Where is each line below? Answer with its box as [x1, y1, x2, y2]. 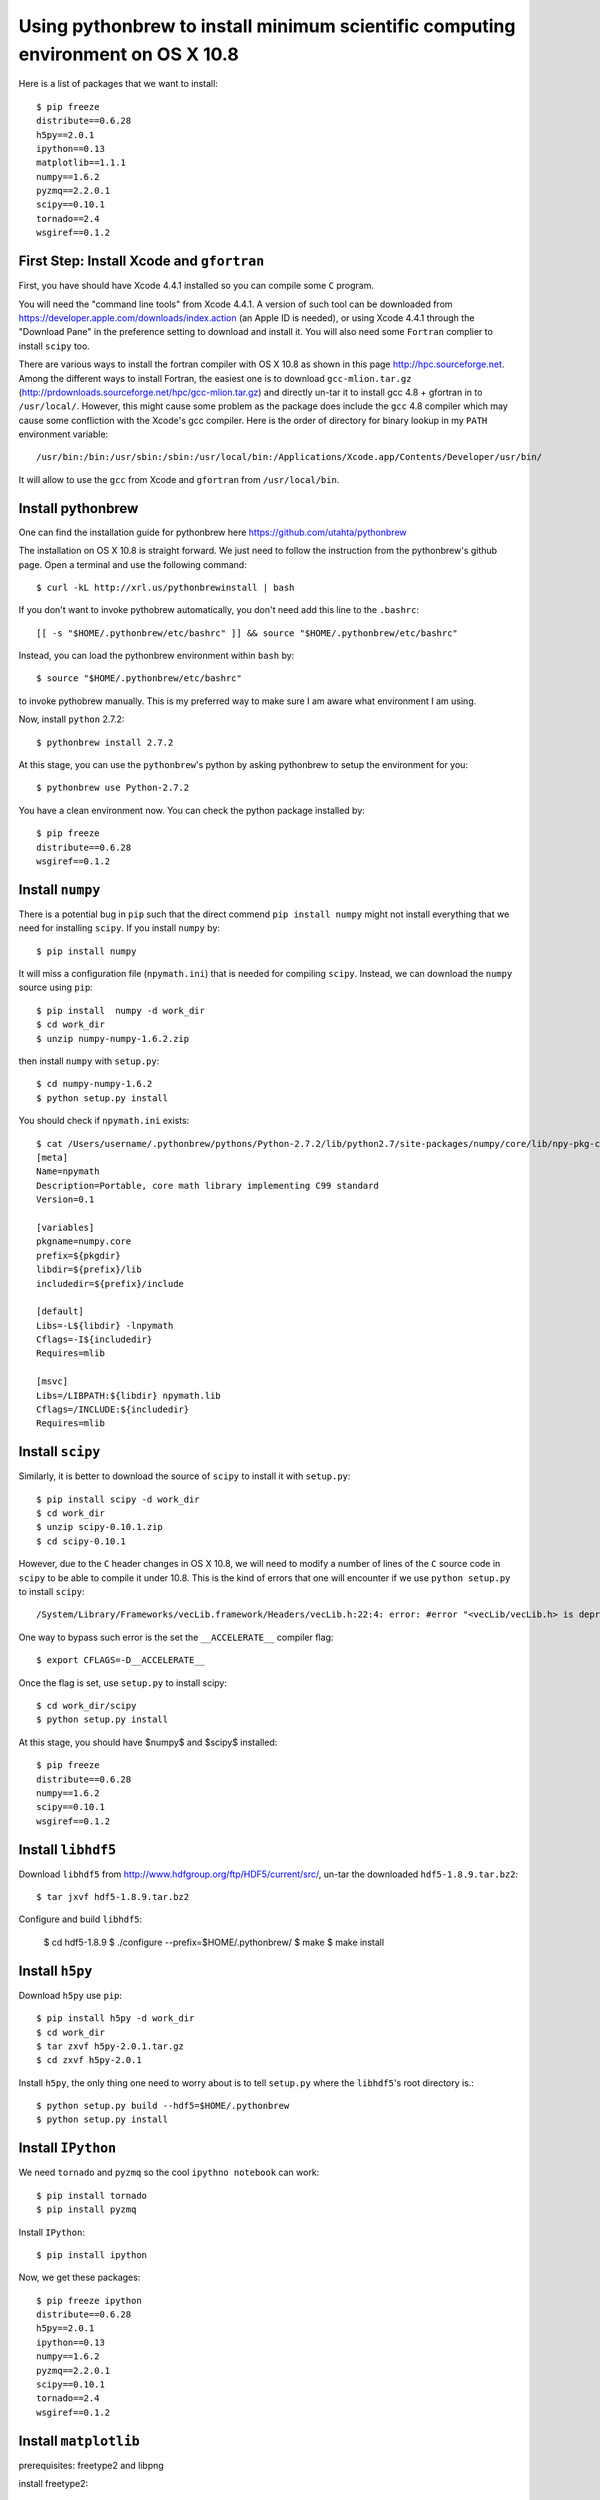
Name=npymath [36, 1166, 100, 1177]
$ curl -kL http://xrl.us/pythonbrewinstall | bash [36, 581, 295, 593]
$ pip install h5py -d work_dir [36, 2013, 195, 2024]
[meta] [36, 1151, 69, 1163]
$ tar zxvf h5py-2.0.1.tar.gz [36, 2040, 185, 2052]
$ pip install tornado [36, 2190, 148, 2201]
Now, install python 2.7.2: [18, 713, 125, 725]
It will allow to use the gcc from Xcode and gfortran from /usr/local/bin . [18, 473, 340, 485]
